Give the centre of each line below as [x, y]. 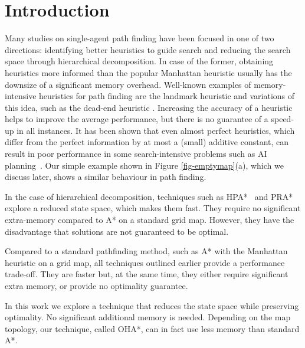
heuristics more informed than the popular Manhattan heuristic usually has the [148, 72]
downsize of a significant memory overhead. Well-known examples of [128, 84]
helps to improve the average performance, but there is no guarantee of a [137, 119]
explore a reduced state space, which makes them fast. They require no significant [153, 208]
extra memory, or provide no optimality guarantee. [96, 285]
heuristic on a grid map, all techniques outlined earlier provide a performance [145, 262]
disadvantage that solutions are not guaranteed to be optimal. [117, 231]
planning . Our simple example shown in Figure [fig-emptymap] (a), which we [144, 165]
